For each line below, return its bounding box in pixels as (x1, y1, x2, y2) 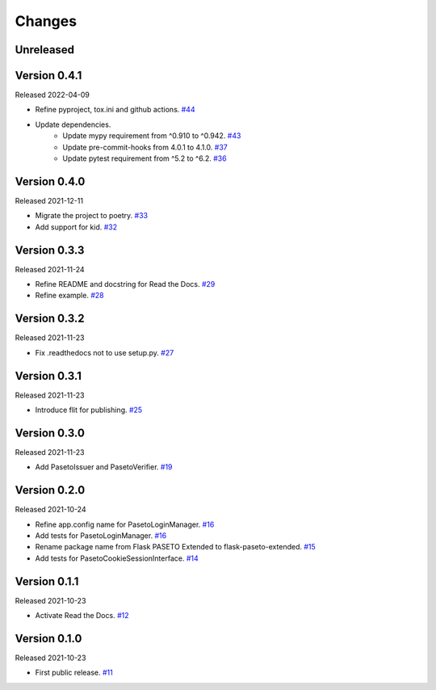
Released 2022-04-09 (15, 90, 90, 100)
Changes (15, 12, 77, 30)
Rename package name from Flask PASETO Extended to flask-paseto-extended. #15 (35, 542, 317, 552)
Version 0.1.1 (15, 574, 79, 588)
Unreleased (15, 43, 75, 57)
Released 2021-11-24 (15, 264, 85, 274)
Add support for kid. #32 (35, 222, 118, 232)
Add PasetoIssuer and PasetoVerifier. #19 (35, 462, 173, 472)
